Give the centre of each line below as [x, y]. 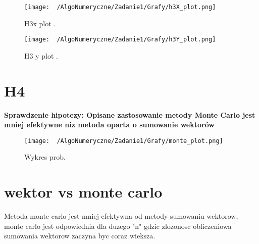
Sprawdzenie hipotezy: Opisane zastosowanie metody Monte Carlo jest [130, 114]
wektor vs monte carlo [83, 192]
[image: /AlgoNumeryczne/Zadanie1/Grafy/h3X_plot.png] [120, 7]
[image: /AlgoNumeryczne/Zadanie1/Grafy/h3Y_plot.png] [120, 40]
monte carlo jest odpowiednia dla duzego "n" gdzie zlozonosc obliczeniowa [118, 226]
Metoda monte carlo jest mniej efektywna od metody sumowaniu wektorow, [121, 216]
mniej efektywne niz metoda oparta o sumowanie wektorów [109, 125]
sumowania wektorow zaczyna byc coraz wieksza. [80, 236]
